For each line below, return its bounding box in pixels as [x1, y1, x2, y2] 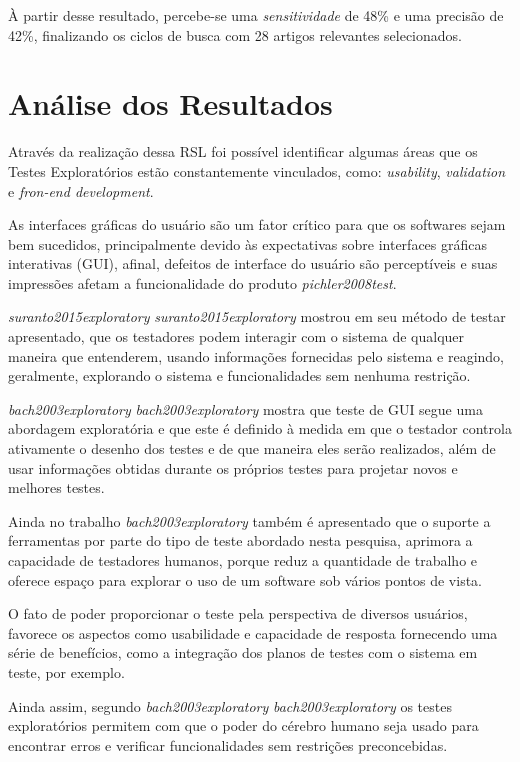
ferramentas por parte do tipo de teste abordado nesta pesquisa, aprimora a [8, 530, 473, 551]
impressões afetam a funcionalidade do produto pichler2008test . [8, 272, 397, 293]
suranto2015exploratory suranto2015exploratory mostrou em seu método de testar [8, 306, 506, 327]
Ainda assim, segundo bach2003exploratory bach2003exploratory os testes [8, 695, 452, 716]
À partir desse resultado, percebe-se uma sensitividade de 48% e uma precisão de [8, 5, 504, 25]
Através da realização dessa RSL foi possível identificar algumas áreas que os [8, 141, 478, 162]
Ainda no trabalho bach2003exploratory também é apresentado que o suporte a [8, 510, 491, 531]
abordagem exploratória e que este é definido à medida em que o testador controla [8, 418, 512, 439]
